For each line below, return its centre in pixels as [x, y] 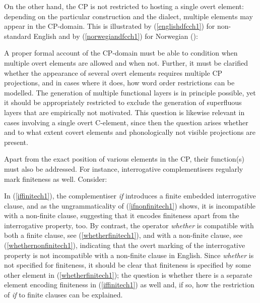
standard [18, 36]
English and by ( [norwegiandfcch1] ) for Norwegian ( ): [116, 36]
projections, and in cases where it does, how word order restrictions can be [119, 83]
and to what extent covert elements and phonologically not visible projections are [130, 132]
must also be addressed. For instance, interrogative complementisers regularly [124, 168]
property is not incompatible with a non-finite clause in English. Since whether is [129, 255]
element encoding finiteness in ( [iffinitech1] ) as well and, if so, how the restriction [129, 285]
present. [16, 142]
